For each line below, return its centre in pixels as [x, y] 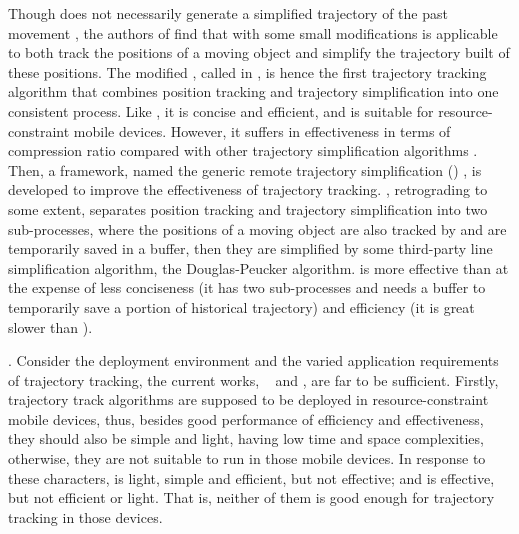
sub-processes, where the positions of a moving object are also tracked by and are [257, 228]
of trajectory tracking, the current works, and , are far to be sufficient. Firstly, [253, 379]
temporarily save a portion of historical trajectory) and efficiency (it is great [241, 306]
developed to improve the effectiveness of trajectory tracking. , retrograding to [248, 189]
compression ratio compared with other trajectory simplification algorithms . [243, 150]
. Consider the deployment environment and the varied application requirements [253, 360]
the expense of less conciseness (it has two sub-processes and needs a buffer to [247, 287]
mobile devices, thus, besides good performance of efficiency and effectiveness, [246, 418]
